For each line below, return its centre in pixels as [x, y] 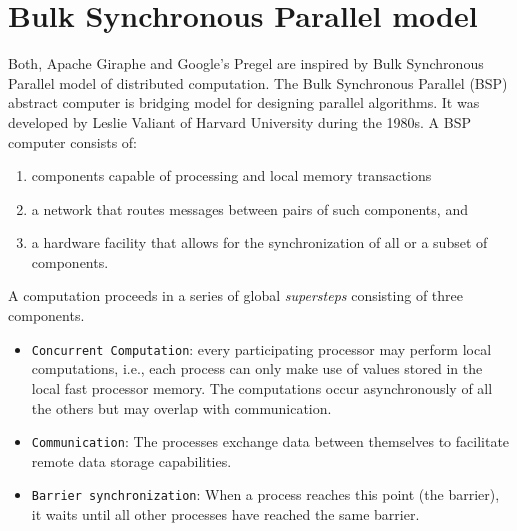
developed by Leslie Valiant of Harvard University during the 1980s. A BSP [239, 121]
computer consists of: [72, 141]
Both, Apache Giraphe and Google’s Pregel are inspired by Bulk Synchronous [246, 63]
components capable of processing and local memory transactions [231, 175]
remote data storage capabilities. [131, 460]
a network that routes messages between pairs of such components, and [249, 208]
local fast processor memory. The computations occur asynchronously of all [262, 387]
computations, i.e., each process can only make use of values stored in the [257, 368]
